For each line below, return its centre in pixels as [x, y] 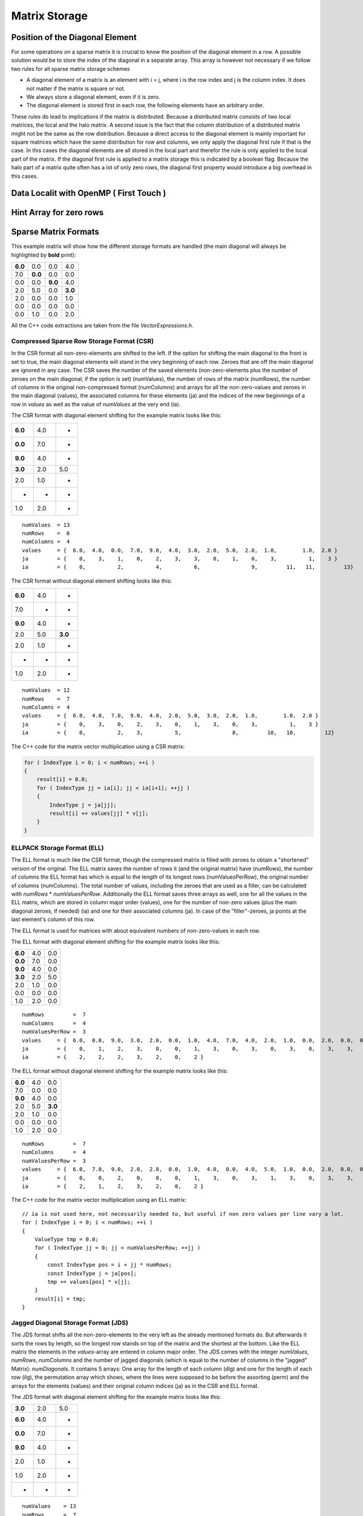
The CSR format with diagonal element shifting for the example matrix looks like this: [116, 415]
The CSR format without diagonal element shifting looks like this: [92, 581]
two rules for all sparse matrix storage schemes [70, 69]
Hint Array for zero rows [57, 213]
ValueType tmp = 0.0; [67, 1239]
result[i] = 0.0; [62, 780]
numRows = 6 [46, 533]
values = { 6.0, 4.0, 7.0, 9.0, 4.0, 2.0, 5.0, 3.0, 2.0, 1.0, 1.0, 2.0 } [170, 716]
